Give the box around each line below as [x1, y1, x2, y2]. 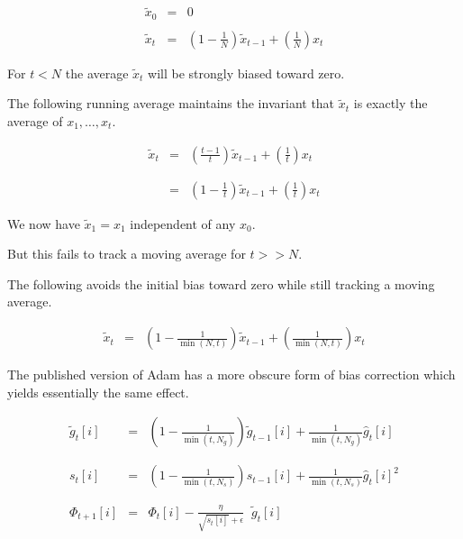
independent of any [130, 214, 236, 233]
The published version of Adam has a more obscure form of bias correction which [7, 365, 456, 384]
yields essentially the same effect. [7, 382, 189, 401]
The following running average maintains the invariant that [7, 94, 335, 113]
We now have [7, 214, 80, 233]
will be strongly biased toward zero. [148, 63, 345, 82]
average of [7, 111, 63, 130]
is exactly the [353, 94, 428, 113]
